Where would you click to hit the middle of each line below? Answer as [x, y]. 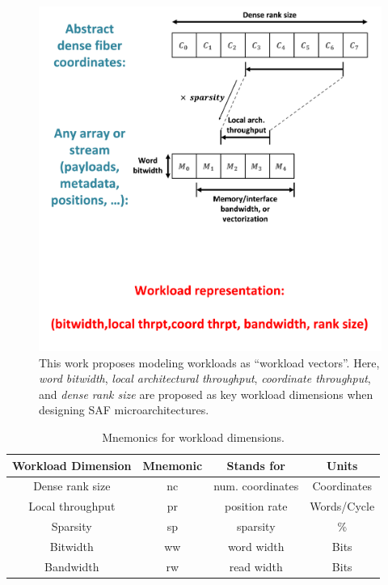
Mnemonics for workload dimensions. [194, 437]
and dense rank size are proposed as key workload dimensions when [206, 394]
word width [256, 547]
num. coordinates [256, 486]
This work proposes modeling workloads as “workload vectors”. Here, [209, 362]
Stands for [256, 465]
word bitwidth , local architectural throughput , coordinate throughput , [205, 378]
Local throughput [72, 506]
